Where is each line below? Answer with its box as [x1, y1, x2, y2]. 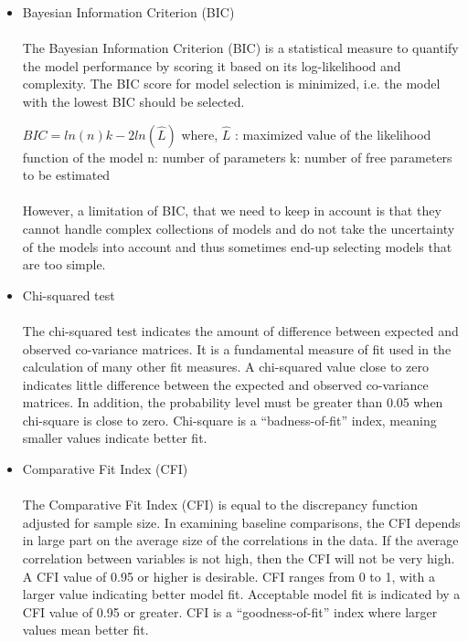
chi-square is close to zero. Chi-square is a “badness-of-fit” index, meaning [22, 410, 437, 429]
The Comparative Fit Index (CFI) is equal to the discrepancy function [22, 495, 419, 514]
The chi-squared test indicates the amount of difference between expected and [22, 321, 459, 340]
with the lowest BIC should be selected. [22, 91, 245, 111]
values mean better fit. [22, 620, 149, 639]
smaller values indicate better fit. [22, 428, 207, 447]
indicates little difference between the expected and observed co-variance [22, 374, 429, 394]
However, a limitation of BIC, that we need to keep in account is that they [22, 201, 441, 220]
